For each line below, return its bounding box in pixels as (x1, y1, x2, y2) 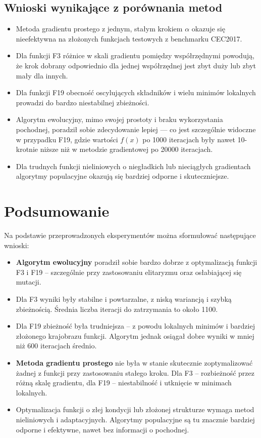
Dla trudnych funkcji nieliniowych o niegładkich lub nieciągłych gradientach (16, 161, 251, 171)
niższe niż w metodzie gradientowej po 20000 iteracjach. (40, 144, 213, 154)
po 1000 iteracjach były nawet (142, 134, 235, 144)
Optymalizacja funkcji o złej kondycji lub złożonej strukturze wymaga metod (16, 404, 254, 415)
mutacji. (16, 276, 41, 287)
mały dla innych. (16, 70, 68, 81)
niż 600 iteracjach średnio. (16, 340, 97, 351)
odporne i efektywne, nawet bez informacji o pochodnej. (16, 424, 189, 434)
